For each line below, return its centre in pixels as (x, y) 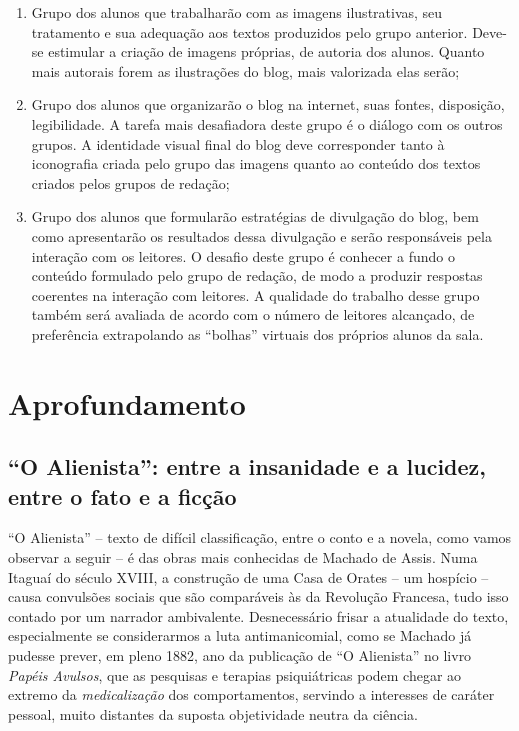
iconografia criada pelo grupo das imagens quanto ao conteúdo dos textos (256, 163)
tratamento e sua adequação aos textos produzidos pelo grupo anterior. (249, 31)
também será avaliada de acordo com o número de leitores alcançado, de (253, 314)
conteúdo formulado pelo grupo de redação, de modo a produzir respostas (257, 275)
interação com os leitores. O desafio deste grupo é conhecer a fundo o (243, 255)
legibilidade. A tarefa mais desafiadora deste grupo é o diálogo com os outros (267, 123)
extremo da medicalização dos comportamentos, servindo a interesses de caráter (251, 694)
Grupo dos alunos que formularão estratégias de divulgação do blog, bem (255, 216)
